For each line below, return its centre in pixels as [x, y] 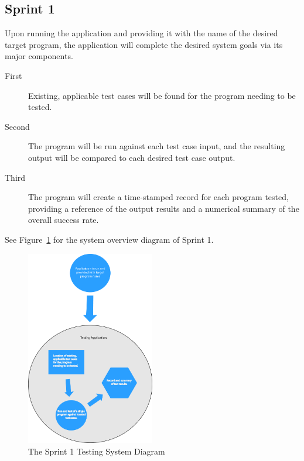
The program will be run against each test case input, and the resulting [157, 146]
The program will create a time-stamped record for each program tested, [158, 197]
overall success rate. [64, 220]
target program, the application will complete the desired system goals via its [144, 44]
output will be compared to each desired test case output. [132, 157]
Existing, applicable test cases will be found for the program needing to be [162, 95]
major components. [39, 56]
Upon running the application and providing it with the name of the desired [141, 33]
